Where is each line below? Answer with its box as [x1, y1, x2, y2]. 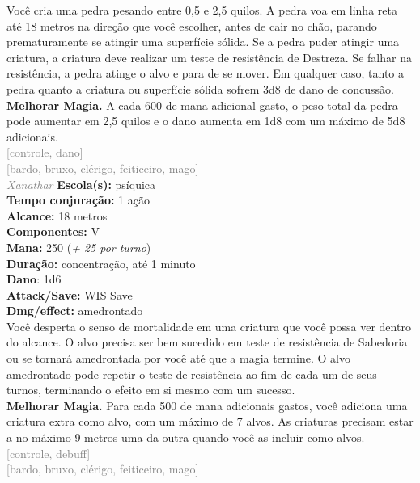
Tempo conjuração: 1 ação [6, 191, 150, 208]
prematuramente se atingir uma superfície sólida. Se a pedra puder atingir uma [6, 33, 400, 50]
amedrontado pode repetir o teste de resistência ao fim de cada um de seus [6, 365, 377, 382]
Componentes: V [6, 223, 100, 240]
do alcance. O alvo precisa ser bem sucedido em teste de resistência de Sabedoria [6, 334, 408, 351]
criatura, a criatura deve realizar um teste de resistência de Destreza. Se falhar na [6, 48, 412, 65]
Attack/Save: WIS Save [6, 286, 133, 303]
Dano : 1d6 [6, 271, 62, 288]
